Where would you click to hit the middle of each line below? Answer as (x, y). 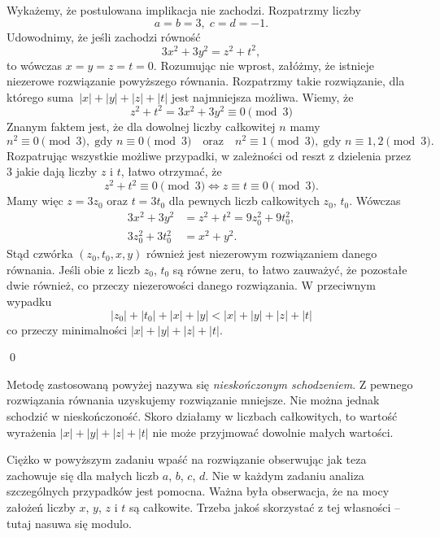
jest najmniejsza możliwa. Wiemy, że (262, 96)
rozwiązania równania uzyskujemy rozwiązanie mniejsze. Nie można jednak (193, 400)
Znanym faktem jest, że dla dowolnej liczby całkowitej (141, 126)
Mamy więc (35, 201)
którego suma (40, 96)
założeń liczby (41, 507)
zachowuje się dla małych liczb (83, 475)
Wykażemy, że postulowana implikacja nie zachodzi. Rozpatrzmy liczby (184, 10)
